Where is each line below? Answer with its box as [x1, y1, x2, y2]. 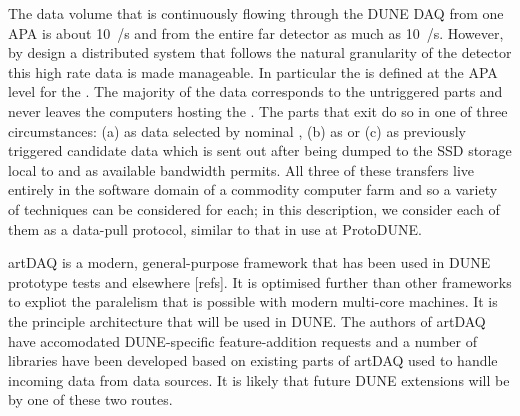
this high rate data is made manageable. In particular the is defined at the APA [8, 61, 498, 82]
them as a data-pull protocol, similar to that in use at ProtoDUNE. [8, 218, 422, 239]
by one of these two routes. [8, 389, 173, 410]
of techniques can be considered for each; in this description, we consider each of [8, 198, 500, 219]
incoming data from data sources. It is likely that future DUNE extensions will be [8, 369, 510, 390]
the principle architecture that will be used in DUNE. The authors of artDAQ [8, 310, 486, 331]
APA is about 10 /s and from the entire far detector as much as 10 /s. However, [8, 22, 504, 43]
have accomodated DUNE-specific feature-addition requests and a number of [8, 330, 477, 351]
